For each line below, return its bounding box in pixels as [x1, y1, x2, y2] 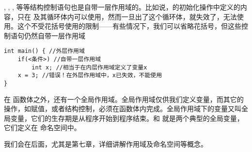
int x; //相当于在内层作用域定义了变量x [31, 64, 147, 71]
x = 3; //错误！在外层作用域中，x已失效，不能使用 [17, 72, 162, 79]
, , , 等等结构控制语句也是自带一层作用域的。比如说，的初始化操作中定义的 [4, 2, 240, 12]
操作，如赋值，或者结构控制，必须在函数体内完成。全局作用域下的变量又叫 [4, 103, 241, 114]
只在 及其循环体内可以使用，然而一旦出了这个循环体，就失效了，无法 [17, 11, 237, 21]
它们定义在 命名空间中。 [4, 122, 81, 133]
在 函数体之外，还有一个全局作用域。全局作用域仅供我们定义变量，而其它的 [4, 94, 244, 104]
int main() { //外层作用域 [4, 48, 85, 55]
